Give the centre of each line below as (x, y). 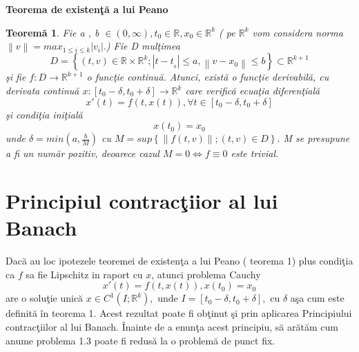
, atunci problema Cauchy (206, 274)
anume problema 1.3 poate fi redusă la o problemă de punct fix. (140, 340)
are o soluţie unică (45, 298)
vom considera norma (298, 32)
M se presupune (317, 138)
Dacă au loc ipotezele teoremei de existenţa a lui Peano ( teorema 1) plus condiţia (179, 261)
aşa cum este (317, 298)
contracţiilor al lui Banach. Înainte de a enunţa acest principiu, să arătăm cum (172, 326)
